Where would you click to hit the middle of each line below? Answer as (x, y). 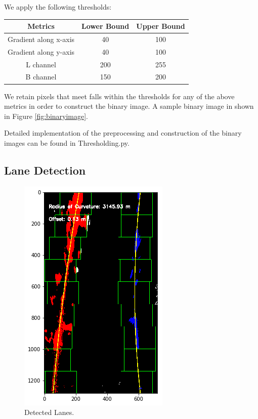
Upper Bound (161, 26)
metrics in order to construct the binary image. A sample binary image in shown (129, 106)
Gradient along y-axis (41, 51)
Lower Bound (105, 26)
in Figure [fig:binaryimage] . (46, 116)
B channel (41, 77)
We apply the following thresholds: (58, 7)
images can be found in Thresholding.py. (67, 142)
